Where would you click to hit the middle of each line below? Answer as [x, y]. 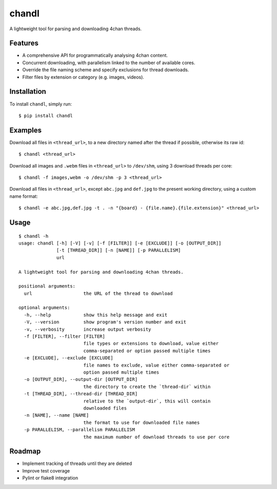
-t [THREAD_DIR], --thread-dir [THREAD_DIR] [81, 394]
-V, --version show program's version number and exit [105, 322]
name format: [24, 196]
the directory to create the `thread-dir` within [147, 386]
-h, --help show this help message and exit [96, 315]
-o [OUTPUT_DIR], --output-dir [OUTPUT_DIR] [81, 380]
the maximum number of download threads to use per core [156, 437]
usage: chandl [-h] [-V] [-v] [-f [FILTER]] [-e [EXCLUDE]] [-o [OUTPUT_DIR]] [120, 243]
